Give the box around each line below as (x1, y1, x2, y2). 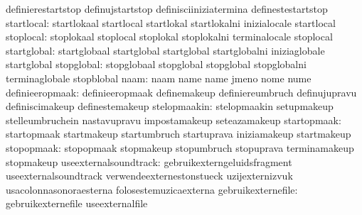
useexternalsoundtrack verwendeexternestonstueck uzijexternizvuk (6, 168, 293, 183)
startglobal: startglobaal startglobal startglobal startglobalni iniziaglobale (6, 43, 325, 57)
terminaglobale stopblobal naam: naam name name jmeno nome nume (6, 70, 312, 85)
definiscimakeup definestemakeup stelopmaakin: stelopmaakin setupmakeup (6, 99, 334, 114)
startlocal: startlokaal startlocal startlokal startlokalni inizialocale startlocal (6, 15, 336, 30)
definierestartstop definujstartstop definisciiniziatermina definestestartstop (6, 1, 328, 16)
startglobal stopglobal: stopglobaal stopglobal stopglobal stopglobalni (6, 57, 307, 72)
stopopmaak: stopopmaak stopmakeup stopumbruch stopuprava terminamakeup (6, 140, 354, 155)
